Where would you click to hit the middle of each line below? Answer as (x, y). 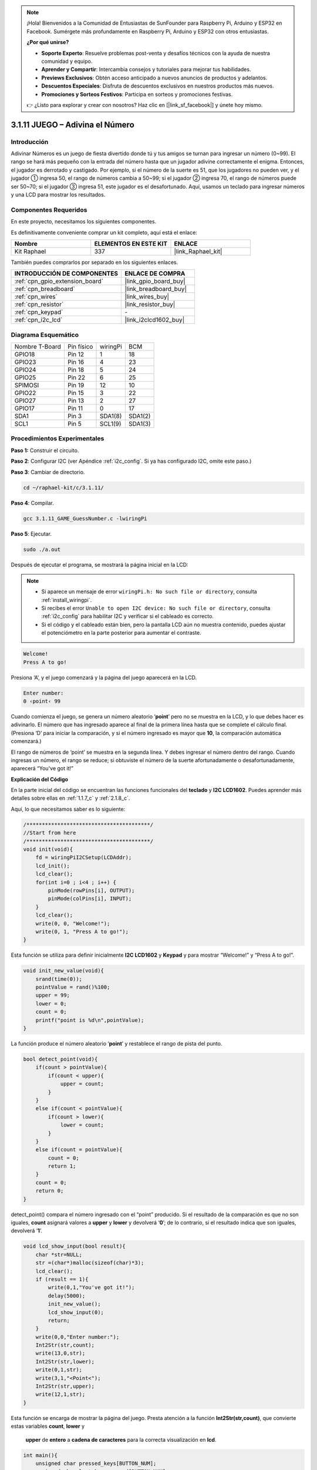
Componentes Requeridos (49, 210)
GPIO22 (25, 393)
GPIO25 (25, 377)
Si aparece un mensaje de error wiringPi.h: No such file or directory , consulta (149, 592)
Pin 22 (77, 377)
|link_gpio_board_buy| (155, 281)
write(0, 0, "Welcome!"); (73, 923)
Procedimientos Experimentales (58, 439)
